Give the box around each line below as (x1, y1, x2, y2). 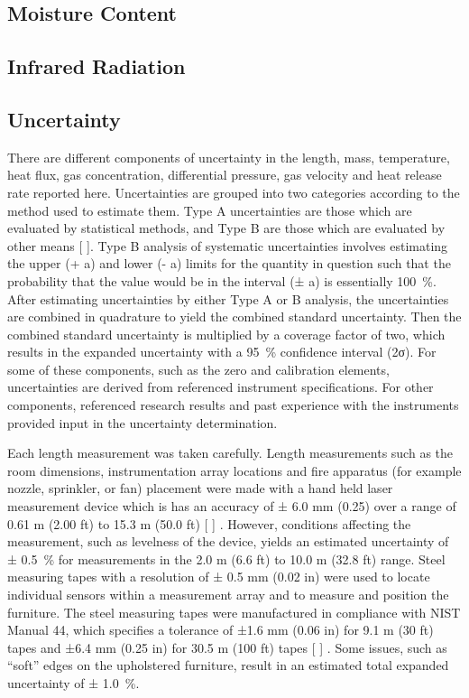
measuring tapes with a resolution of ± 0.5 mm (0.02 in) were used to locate (7, 567, 430, 586)
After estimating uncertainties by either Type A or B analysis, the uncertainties (7, 289, 449, 308)
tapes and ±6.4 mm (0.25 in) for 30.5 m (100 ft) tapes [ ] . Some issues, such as (7, 638, 447, 656)
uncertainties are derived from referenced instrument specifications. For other (7, 377, 434, 396)
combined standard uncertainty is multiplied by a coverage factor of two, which (7, 324, 446, 343)
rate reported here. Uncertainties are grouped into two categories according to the (7, 182, 460, 201)
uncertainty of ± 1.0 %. (7, 673, 140, 692)
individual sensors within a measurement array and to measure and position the (7, 585, 449, 604)
